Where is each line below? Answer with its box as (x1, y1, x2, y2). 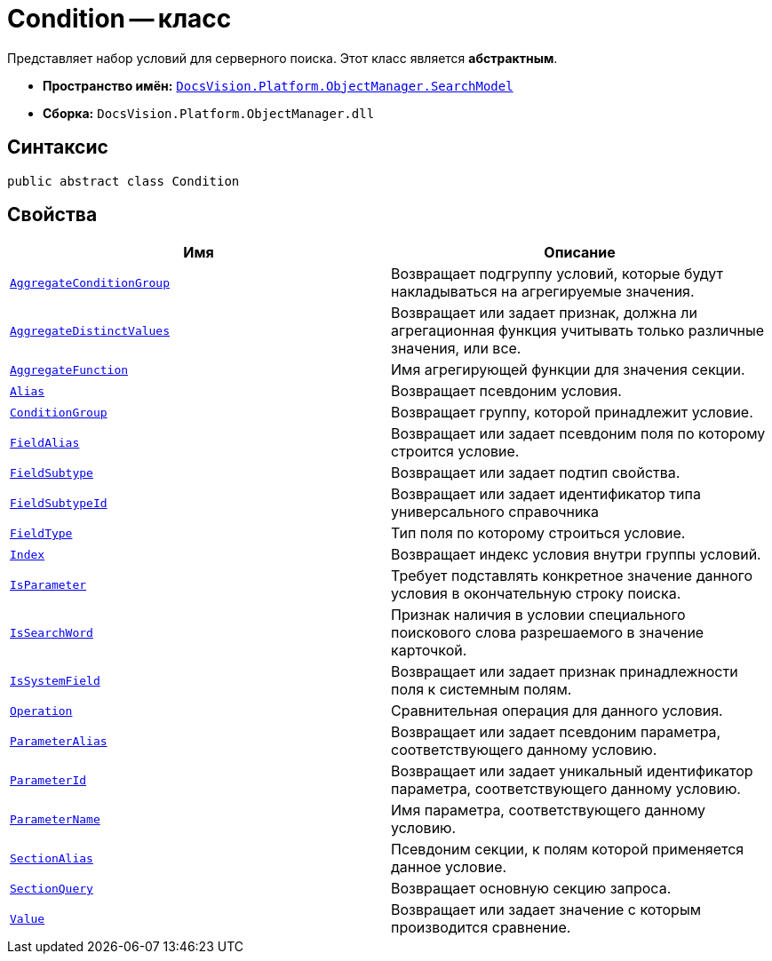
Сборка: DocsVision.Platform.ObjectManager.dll (43, 105, 375, 121)
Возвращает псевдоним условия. (391, 382, 622, 401)
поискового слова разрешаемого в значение (391, 623, 704, 642)
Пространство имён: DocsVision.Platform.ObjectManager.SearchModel (43, 77, 513, 93)
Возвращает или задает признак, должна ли (391, 304, 697, 322)
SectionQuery (10, 881, 93, 895)
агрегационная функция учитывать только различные (391, 322, 765, 340)
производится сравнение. (391, 918, 571, 937)
